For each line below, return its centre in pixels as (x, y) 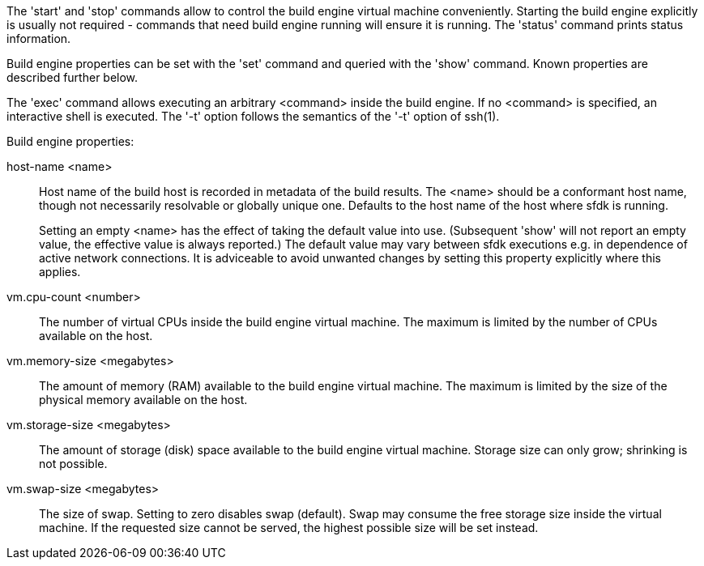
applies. (60, 272)
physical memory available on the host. (143, 400)
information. (39, 38)
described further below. (73, 77)
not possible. (73, 464)
